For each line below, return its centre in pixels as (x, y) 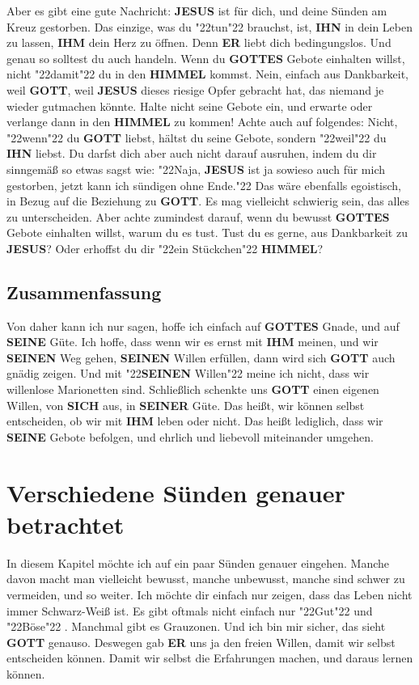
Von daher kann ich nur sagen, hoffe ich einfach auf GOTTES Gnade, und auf (203, 326)
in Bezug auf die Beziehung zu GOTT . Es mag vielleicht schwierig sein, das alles (208, 201)
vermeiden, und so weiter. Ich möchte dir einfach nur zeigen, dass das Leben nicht (209, 594)
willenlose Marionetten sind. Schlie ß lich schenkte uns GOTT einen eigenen (193, 389)
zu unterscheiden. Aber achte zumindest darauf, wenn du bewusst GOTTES (198, 216)
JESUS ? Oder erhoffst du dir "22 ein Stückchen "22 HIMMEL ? (165, 248)
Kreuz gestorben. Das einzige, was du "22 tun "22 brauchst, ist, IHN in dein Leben (209, 26)
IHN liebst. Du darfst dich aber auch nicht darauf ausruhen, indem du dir (192, 153)
